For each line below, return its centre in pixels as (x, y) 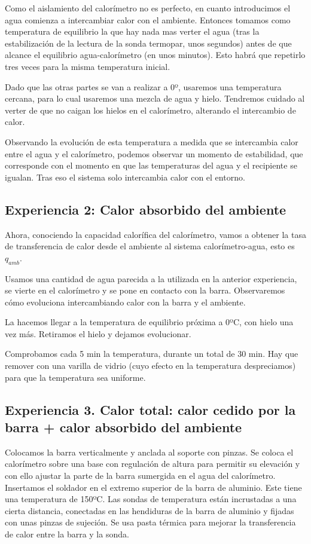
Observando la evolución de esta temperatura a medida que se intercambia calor (152, 141)
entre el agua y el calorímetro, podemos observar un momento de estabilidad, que (154, 153)
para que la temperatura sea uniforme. (75, 377)
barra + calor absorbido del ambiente (124, 427)
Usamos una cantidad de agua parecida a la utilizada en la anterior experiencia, (151, 278)
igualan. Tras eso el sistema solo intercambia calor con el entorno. (125, 177)
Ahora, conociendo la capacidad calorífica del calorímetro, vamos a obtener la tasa (155, 234)
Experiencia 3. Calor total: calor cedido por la (150, 409)
